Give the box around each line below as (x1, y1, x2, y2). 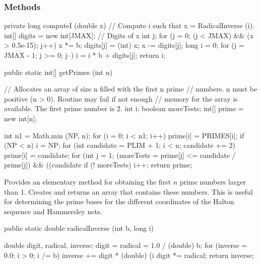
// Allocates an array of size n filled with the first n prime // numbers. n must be (4, 83, 257, 94)
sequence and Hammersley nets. (4, 206, 102, 216)
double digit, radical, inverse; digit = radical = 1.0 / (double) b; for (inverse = (4, 239, 247, 250)
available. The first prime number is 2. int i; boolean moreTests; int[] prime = (4, 103, 244, 114)
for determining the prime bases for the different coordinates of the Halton (4, 196, 234, 207)
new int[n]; (4, 113, 37, 123)
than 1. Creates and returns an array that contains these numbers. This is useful (4, 186, 253, 197)
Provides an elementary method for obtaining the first (4, 176, 171, 187)
